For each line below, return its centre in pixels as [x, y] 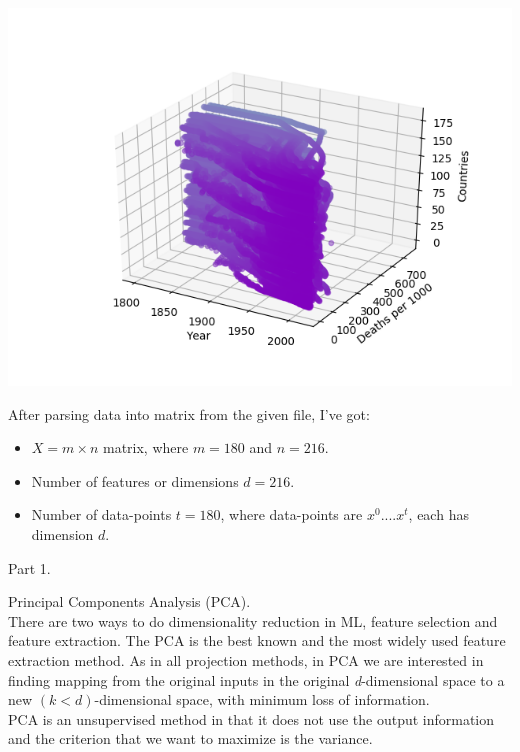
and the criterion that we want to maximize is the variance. [190, 738]
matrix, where [145, 447]
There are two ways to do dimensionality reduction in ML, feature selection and [253, 620]
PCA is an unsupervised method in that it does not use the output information [251, 718]
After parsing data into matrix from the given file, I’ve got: [189, 413]
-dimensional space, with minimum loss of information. [262, 699]
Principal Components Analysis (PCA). [129, 601]
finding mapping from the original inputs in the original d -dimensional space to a [256, 679]
